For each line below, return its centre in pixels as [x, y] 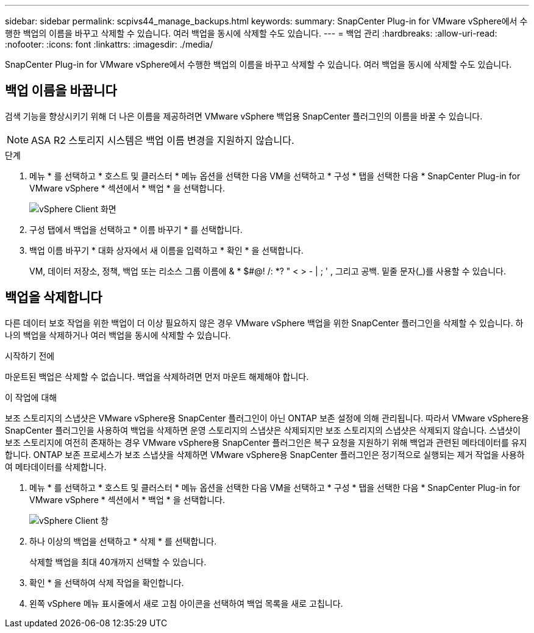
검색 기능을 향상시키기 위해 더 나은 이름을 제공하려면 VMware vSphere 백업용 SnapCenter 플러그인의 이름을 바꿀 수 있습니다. [244, 116]
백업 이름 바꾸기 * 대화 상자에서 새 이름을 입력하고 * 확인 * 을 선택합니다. [166, 250]
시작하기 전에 [30, 356]
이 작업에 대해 [31, 397]
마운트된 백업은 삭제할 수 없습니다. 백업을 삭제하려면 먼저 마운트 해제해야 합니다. [157, 376]
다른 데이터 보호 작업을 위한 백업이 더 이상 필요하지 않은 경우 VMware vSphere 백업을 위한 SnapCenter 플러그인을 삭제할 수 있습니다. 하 [264, 323]
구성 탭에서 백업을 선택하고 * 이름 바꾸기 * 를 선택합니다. [136, 229]
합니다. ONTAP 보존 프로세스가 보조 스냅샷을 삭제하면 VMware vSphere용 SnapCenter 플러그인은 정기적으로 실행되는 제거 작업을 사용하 [265, 454]
